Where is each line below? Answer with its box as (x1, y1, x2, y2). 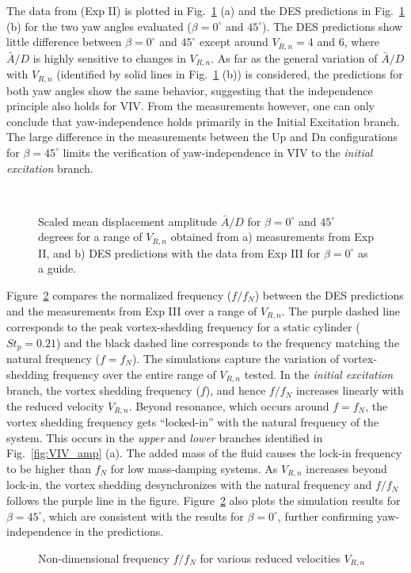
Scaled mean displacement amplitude (38, 212, 218, 229)
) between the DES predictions (254, 286, 404, 303)
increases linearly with (295, 382, 404, 399)
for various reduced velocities (200, 549, 341, 566)
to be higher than (6, 460, 92, 476)
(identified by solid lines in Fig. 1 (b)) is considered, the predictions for (56, 66, 403, 82)
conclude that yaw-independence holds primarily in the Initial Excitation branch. (6, 113, 400, 129)
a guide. (38, 260, 77, 277)
